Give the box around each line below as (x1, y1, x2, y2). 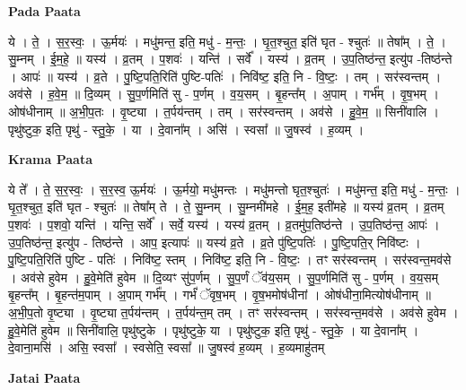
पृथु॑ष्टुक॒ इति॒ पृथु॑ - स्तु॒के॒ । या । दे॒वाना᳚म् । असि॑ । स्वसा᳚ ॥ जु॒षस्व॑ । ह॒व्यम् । (8, 119, 365, 138)
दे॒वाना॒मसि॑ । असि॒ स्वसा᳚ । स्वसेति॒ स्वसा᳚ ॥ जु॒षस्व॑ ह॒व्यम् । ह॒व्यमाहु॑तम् (8, 338, 325, 357)
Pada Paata (8, 2, 81, 20)
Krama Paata (8, 150, 92, 169)
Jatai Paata (8, 368, 81, 386)
